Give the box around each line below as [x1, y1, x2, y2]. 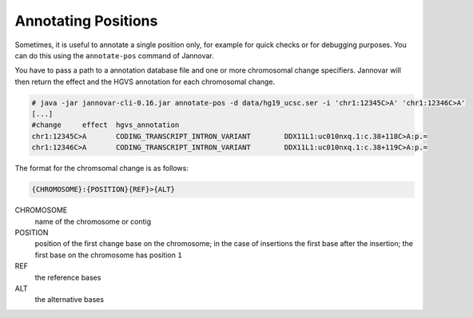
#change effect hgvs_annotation [31, 121, 180, 129]
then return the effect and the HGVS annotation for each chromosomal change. [14, 77, 276, 86]
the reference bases [34, 272, 101, 282]
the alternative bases [34, 295, 104, 304]
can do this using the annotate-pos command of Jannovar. [14, 50, 215, 60]
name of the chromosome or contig [34, 217, 152, 226]
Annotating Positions [14, 12, 158, 30]
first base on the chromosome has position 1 [34, 250, 183, 260]
